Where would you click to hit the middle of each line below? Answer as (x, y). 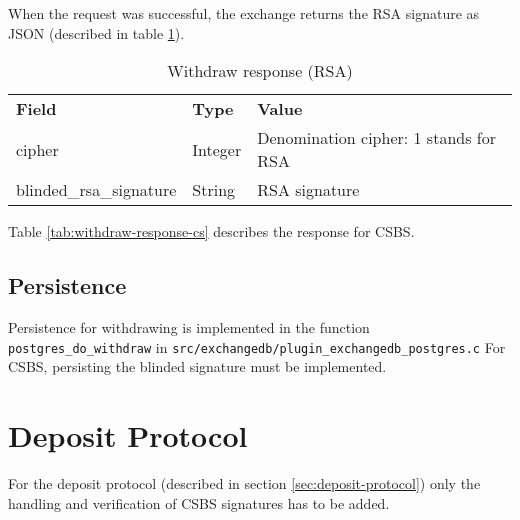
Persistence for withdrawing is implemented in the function (189, 326)
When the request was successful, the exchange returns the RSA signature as (244, 13)
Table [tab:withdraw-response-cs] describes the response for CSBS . (211, 231)
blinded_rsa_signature (96, 190)
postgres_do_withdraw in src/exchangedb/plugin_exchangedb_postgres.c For (257, 346)
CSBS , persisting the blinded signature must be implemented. (197, 366)
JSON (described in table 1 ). (96, 32)
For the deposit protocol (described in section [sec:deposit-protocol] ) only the (244, 482)
